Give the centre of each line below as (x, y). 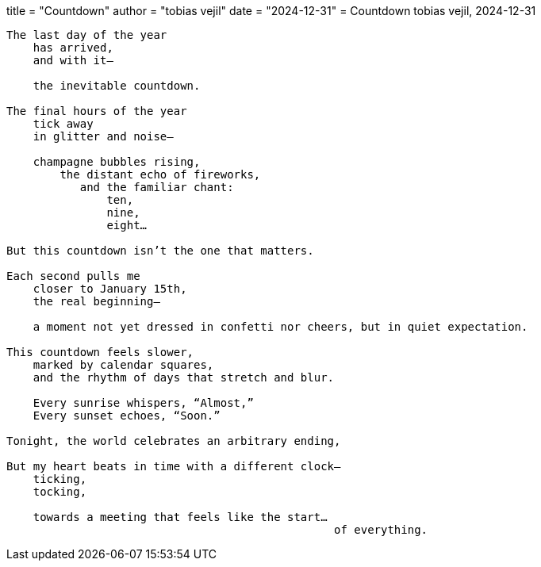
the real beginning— (96, 301)
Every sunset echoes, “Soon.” (127, 416)
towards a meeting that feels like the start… (180, 517)
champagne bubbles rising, (117, 162)
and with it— (73, 60)
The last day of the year (87, 35)
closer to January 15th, (110, 289)
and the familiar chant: (157, 187)
